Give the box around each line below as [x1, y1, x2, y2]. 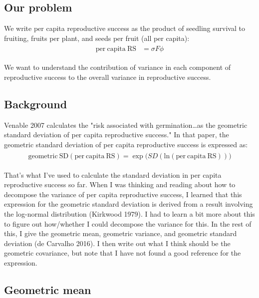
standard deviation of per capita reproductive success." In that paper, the [4, 129, 229, 140]
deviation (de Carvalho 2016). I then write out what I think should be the [4, 238, 231, 248]
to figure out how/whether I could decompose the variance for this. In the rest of [4, 218, 252, 229]
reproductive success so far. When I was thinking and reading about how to [4, 179, 236, 190]
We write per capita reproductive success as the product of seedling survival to [4, 23, 245, 33]
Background [4, 96, 67, 112]
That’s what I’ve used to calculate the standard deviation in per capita [4, 169, 222, 180]
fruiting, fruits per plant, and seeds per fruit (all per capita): [4, 32, 190, 43]
